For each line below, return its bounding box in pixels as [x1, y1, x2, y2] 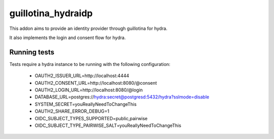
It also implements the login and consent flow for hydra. [9, 34, 126, 41]
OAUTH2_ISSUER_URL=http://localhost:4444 [35, 73, 129, 79]
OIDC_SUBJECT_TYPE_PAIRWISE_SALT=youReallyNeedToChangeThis [35, 122, 182, 128]
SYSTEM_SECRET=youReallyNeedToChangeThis [35, 101, 137, 107]
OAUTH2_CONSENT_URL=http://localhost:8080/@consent [35, 80, 157, 86]
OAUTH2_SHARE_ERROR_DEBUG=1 [35, 108, 110, 114]
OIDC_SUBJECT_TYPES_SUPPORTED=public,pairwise [35, 115, 148, 121]
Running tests [9, 48, 55, 56]
